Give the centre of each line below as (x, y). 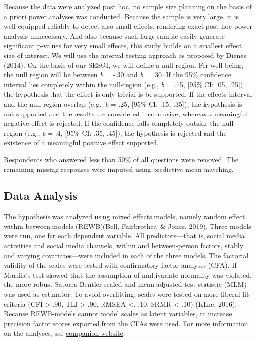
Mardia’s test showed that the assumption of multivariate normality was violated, (128, 274)
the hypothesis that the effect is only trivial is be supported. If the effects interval (128, 94)
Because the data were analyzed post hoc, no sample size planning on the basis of (128, 6)
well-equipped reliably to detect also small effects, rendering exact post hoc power (128, 26)
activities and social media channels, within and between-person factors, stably (124, 246)
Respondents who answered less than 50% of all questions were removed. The (121, 159)
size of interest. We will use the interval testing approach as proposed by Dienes (125, 55)
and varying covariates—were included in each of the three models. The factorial (126, 255)
